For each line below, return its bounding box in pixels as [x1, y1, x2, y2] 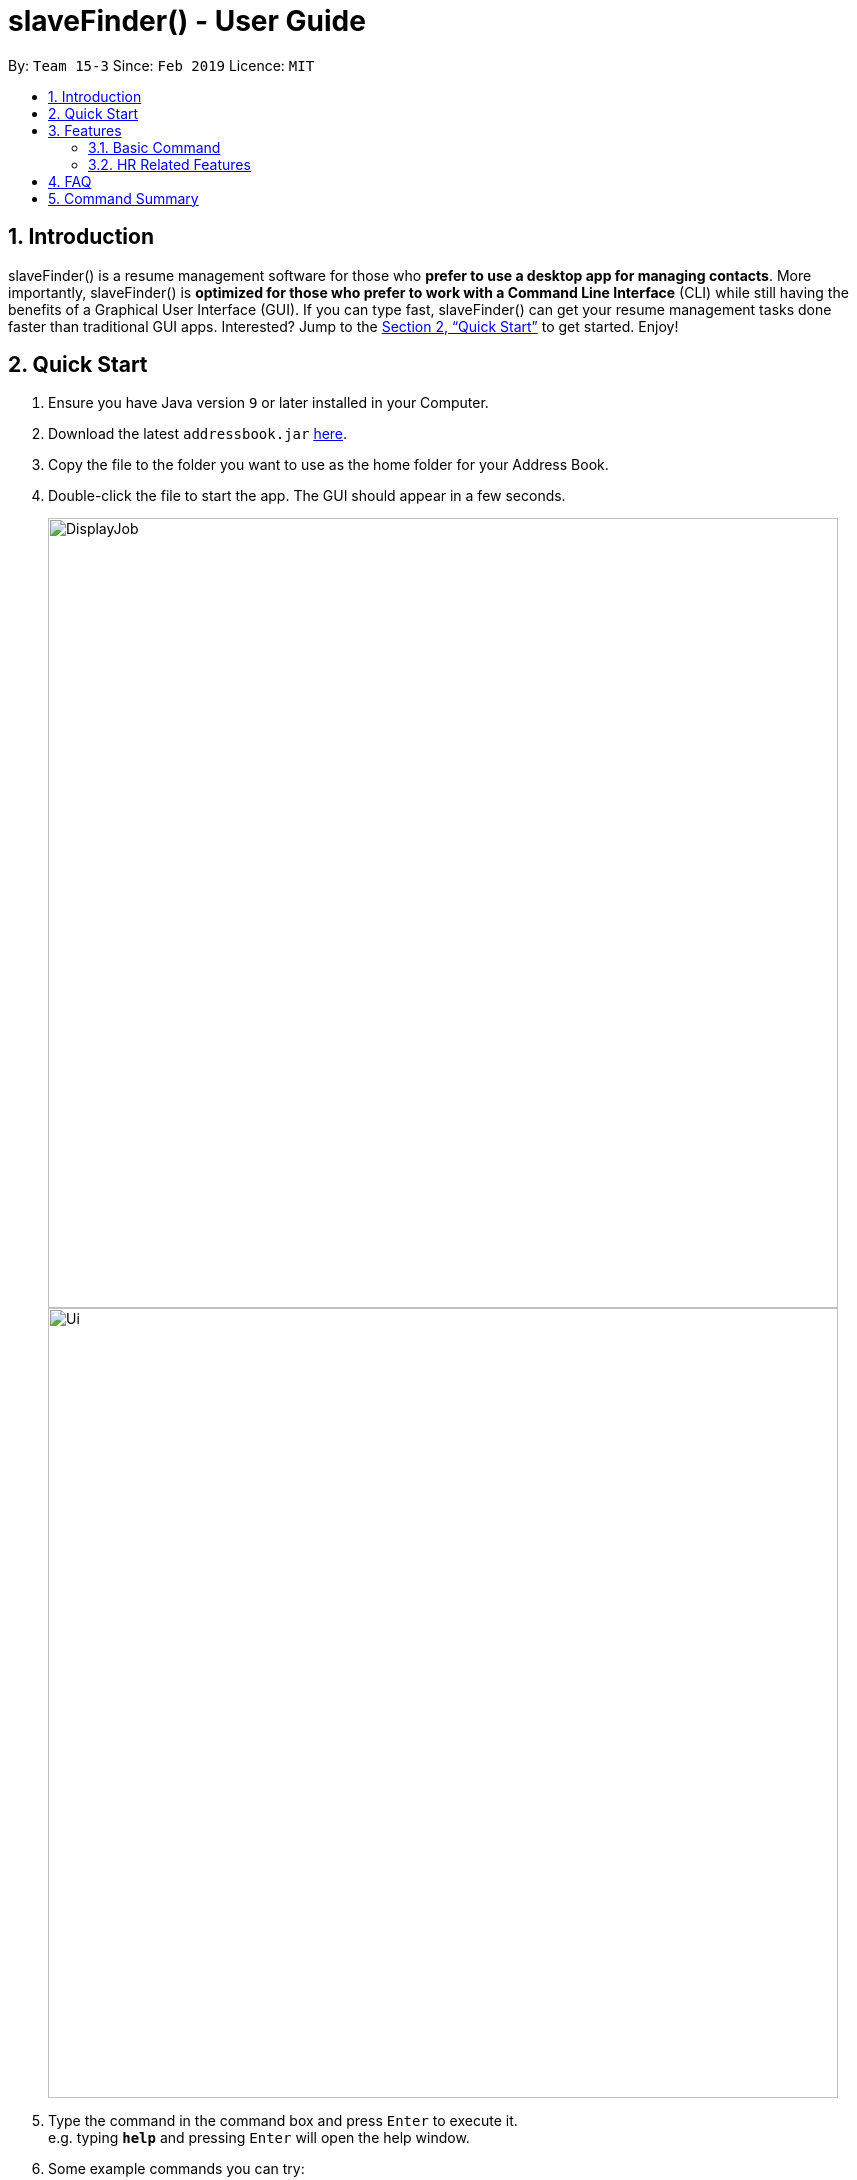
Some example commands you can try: [48, 2160, 305, 2178]
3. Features [48, 121, 122, 139]
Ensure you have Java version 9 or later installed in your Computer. [48, 394, 489, 412]
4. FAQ [48, 172, 92, 190]
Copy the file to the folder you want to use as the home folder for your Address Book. [48, 456, 609, 474]
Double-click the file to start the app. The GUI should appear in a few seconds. [48, 487, 566, 505]
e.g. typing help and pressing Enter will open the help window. [48, 2129, 470, 2147]
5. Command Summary [48, 189, 199, 207]
